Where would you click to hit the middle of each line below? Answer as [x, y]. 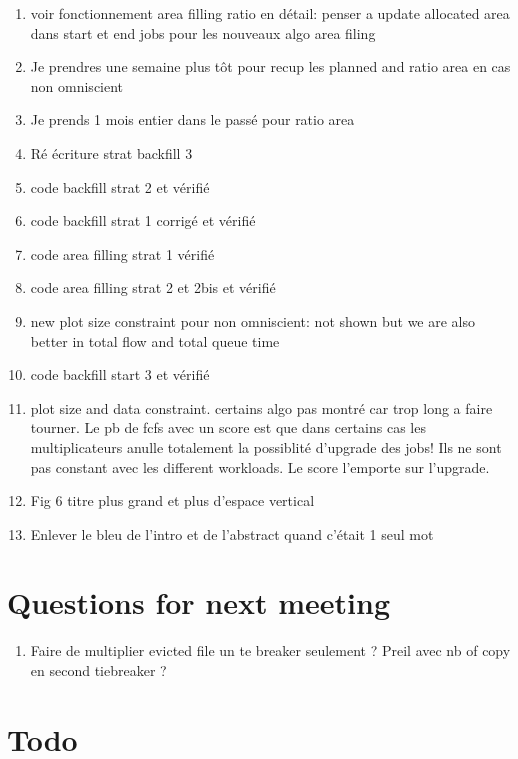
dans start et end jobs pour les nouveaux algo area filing [203, 32]
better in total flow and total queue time [155, 340]
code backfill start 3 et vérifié [120, 374]
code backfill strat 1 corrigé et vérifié [143, 220]
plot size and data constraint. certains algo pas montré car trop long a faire [261, 407]
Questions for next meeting [199, 602]
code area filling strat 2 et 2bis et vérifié [153, 287]
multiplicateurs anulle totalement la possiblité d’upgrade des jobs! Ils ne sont [266, 446]
